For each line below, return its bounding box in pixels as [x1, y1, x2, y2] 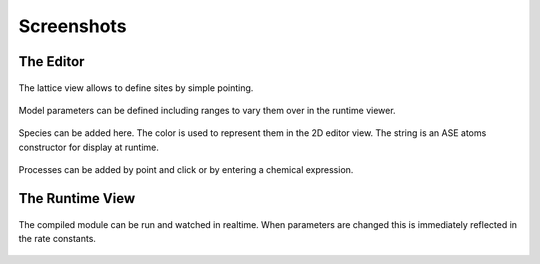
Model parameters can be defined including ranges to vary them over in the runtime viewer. [18, 104, 396, 116]
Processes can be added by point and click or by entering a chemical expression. [18, 164, 354, 176]
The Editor [18, 53, 85, 70]
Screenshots [18, 15, 127, 37]
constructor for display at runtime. [18, 141, 160, 153]
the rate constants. [18, 232, 97, 244]
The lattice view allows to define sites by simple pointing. [18, 81, 254, 94]
